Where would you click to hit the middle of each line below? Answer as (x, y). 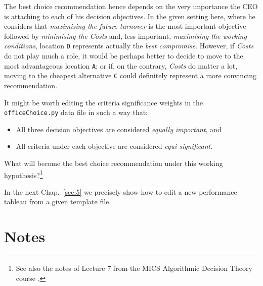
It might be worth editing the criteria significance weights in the (104, 102)
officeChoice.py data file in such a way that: (76, 112)
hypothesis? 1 (24, 174)
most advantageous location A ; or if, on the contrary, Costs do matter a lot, (121, 65)
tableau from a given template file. (58, 202)
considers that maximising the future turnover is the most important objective (125, 26)
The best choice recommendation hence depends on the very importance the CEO (131, 6)
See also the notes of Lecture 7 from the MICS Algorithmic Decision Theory (134, 268)
